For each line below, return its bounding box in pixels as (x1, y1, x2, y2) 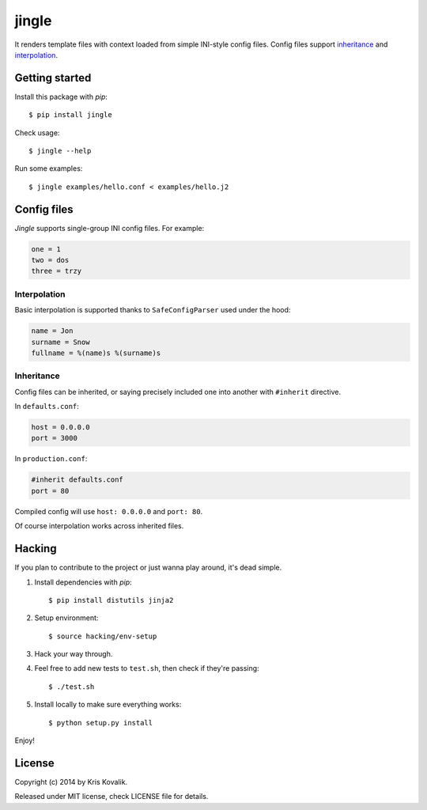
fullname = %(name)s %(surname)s (31, 348, 161, 358)
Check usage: (14, 127, 60, 138)
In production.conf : (14, 454, 88, 464)
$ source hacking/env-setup (48, 631, 157, 641)
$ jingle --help (28, 146, 92, 156)
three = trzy (31, 267, 82, 276)
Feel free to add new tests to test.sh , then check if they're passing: (34, 664, 260, 673)
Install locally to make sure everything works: (34, 700, 182, 710)
